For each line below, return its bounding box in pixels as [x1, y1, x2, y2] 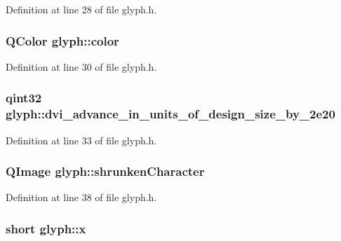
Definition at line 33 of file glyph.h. [6, 132, 157, 147]
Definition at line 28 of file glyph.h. [6, 2, 157, 16]
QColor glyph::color [6, 32, 119, 49]
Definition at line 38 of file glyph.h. [6, 190, 157, 205]
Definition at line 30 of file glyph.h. [6, 59, 157, 74]
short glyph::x [6, 219, 86, 237]
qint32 [6, 89, 42, 106]
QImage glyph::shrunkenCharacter [6, 163, 205, 180]
